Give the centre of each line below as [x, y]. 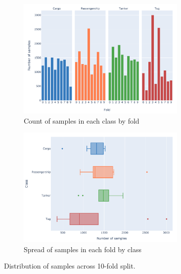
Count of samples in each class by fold [82, 120]
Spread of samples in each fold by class [83, 249]
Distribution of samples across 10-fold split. [70, 266]
